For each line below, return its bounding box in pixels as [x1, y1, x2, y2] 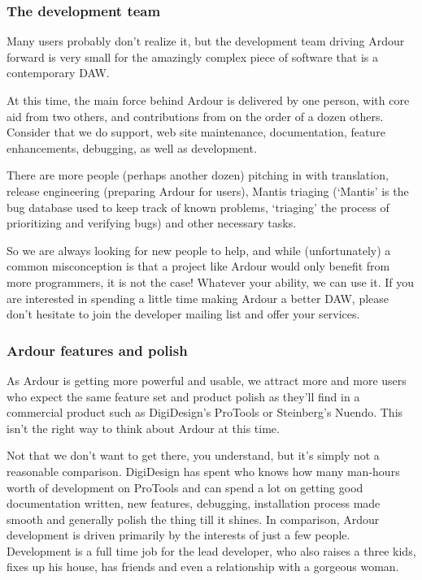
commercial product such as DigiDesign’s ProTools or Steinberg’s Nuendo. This [7, 404, 403, 421]
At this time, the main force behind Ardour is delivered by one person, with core [7, 92, 410, 108]
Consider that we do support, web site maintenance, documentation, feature [7, 123, 385, 141]
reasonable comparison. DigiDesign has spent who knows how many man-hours [7, 462, 400, 479]
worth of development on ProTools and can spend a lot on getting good [7, 478, 363, 496]
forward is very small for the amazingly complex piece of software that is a [7, 48, 379, 65]
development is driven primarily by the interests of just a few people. [7, 526, 350, 543]
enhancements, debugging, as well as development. [7, 139, 257, 156]
